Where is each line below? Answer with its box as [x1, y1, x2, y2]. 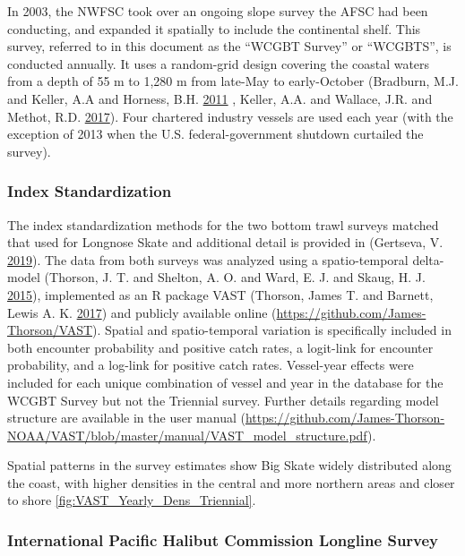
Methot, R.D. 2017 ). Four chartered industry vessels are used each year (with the [7, 107, 453, 125]
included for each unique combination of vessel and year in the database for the [7, 372, 443, 391]
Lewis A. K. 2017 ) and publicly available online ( [7, 303, 277, 321]
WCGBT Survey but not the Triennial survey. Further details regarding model [7, 390, 439, 409]
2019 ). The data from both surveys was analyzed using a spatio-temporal [7, 250, 409, 269]
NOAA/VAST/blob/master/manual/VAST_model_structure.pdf [7, 425, 368, 444]
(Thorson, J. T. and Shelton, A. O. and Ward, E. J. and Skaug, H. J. [44, 268, 426, 287]
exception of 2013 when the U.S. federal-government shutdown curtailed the [7, 124, 424, 143]
